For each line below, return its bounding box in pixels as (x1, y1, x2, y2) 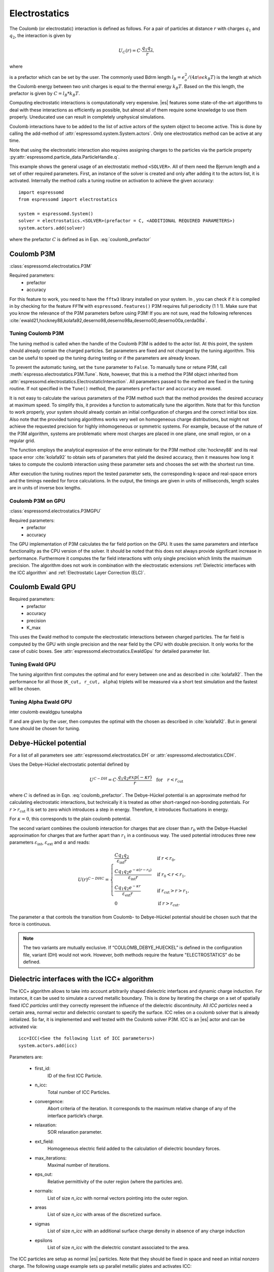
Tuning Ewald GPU (9, 660, 56, 668)
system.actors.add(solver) (18, 225, 86, 231)
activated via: (9, 1023, 38, 1030)
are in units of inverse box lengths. (9, 485, 82, 491)
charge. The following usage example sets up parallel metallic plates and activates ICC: (9, 1263, 192, 1269)
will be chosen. (9, 686, 41, 692)
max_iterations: (35, 1155, 67, 1161)
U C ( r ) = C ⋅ (118, 48, 142, 55)
